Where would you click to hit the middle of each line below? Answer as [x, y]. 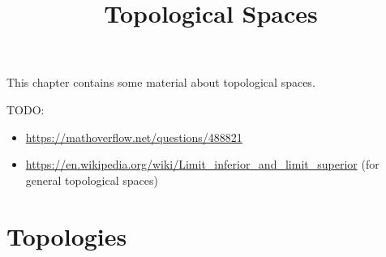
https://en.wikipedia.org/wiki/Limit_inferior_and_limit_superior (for [202, 164]
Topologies [67, 236]
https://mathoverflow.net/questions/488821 [134, 137]
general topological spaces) [92, 180]
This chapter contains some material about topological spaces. [161, 82]
